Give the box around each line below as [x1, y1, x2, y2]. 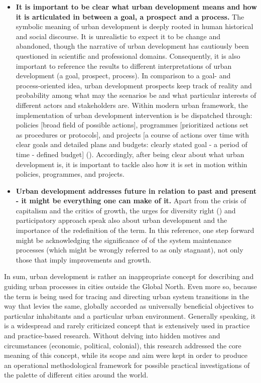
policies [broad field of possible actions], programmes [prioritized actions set [16, 119, 248, 130]
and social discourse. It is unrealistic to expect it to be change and [16, 31, 221, 41]
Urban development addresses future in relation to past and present [16, 185, 257, 196]
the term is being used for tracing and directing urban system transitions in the [4, 291, 249, 301]
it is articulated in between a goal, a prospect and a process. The [16, 11, 244, 22]
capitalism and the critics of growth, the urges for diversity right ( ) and [16, 205, 236, 215]
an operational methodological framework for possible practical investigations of [4, 359, 250, 370]
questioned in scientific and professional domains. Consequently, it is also [16, 50, 240, 61]
